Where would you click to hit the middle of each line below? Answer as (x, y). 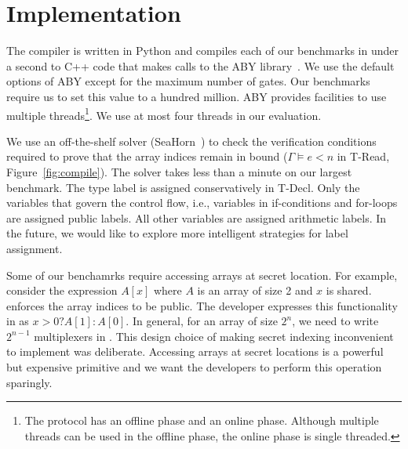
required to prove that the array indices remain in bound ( (147, 156)
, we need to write (335, 321)
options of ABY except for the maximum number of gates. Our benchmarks (188, 81)
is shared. (349, 290)
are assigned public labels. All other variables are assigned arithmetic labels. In (197, 217)
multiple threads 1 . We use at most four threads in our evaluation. (164, 114)
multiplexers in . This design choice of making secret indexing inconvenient (214, 336)
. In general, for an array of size (202, 321)
